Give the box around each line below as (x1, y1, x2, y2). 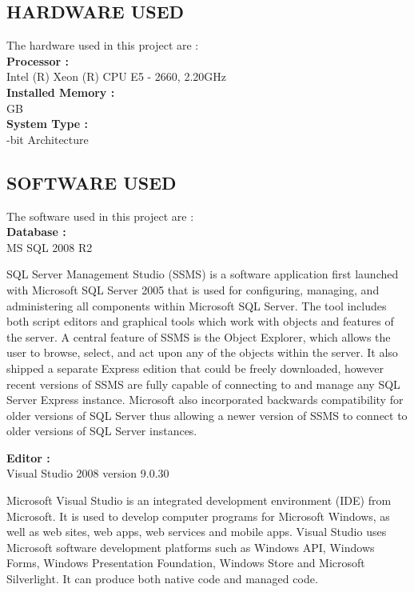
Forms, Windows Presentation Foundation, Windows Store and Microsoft (6, 554, 365, 571)
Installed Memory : (6, 83, 115, 100)
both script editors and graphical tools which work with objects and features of (6, 313, 394, 330)
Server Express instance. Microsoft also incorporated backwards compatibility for (6, 391, 404, 408)
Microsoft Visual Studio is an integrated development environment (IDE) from (6, 492, 392, 509)
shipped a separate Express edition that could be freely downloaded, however (6, 359, 384, 376)
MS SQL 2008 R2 (6, 238, 93, 255)
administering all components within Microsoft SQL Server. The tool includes (6, 297, 387, 314)
